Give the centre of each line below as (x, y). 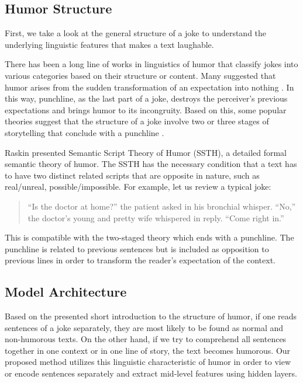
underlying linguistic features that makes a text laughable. (109, 44)
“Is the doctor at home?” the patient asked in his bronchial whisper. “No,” (162, 206)
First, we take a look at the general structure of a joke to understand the (136, 33)
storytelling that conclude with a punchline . (85, 132)
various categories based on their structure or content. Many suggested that (140, 75)
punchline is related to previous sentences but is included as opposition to (137, 248)
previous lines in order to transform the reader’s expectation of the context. (140, 260)
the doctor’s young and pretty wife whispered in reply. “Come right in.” (156, 217)
